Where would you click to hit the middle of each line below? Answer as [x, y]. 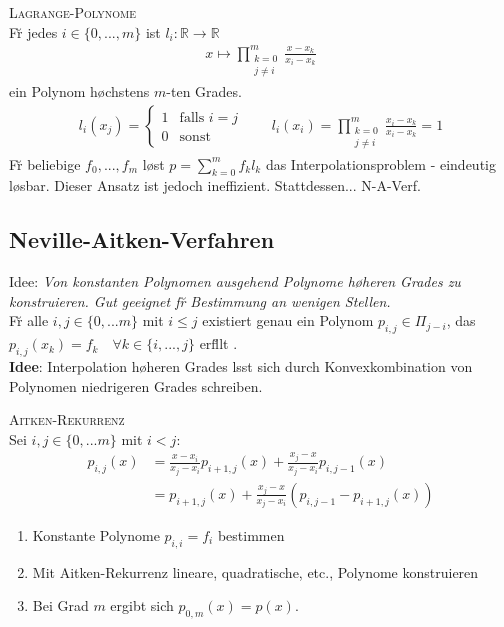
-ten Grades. [204, 91]
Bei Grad [60, 605]
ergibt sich [142, 605]
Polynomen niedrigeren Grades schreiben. [136, 385]
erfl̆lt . [218, 343]
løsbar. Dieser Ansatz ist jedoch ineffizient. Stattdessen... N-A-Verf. [215, 185]
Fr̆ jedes [33, 31]
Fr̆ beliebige [45, 163]
